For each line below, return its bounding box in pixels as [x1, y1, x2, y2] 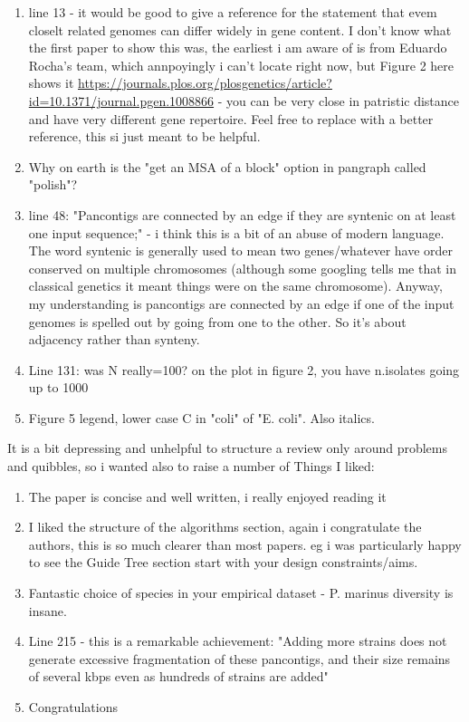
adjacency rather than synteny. [28, 330, 200, 349]
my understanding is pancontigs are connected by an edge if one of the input [28, 294, 455, 313]
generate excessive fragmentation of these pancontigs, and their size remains [28, 649, 451, 668]
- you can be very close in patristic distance [217, 91, 460, 110]
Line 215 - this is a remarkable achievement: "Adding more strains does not [28, 631, 447, 650]
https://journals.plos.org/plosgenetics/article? [78, 73, 332, 92]
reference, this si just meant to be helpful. [28, 127, 261, 146]
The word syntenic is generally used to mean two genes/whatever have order [28, 241, 454, 260]
